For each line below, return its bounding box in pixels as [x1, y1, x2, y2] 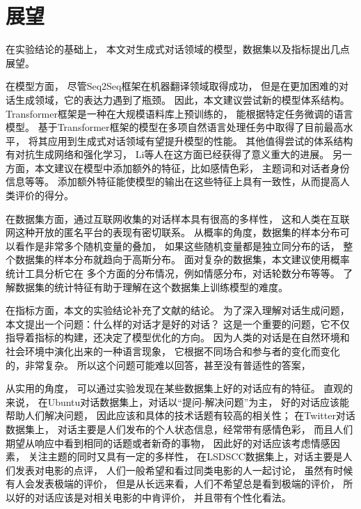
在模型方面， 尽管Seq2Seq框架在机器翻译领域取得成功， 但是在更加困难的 [6, 79, 339, 93]
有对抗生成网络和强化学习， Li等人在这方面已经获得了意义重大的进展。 [6, 147, 330, 162]
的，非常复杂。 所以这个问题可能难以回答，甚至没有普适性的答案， [6, 357, 311, 372]
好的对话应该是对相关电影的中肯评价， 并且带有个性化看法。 [15, 490, 291, 504]
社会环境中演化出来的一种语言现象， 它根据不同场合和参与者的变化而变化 [6, 344, 340, 358]
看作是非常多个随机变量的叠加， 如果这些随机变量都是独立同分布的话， [15, 238, 340, 253]
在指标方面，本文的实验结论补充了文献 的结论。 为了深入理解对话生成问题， [6, 303, 350, 318]
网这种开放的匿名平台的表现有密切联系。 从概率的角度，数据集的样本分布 [6, 225, 340, 240]
